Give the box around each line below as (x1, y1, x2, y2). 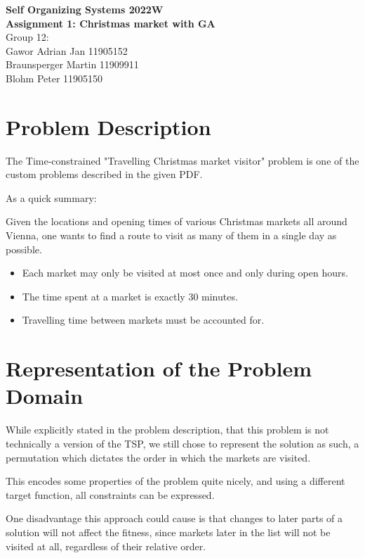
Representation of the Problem (6, 354, 312, 383)
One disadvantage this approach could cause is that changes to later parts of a (6, 511, 343, 526)
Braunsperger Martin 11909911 (6, 57, 139, 72)
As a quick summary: (6, 190, 97, 205)
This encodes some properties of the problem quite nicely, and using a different (6, 474, 345, 488)
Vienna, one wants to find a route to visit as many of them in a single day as (6, 228, 337, 243)
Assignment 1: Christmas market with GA (6, 15, 215, 30)
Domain (6, 381, 84, 410)
